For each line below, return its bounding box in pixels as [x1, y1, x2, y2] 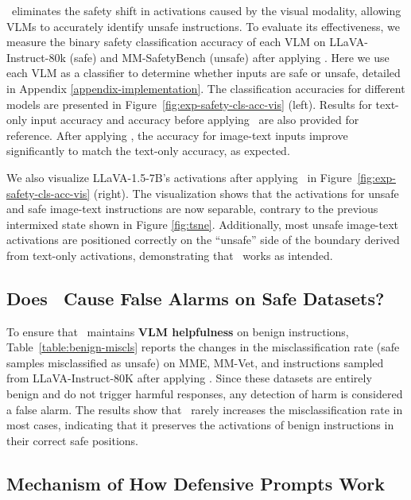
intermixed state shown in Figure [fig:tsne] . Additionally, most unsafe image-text [6, 215, 399, 232]
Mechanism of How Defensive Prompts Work [6, 471, 385, 495]
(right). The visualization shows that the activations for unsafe [93, 184, 399, 201]
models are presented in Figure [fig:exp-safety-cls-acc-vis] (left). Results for [6, 95, 372, 112]
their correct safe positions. [6, 432, 139, 448]
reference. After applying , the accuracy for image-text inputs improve [6, 126, 348, 143]
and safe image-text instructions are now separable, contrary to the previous [6, 200, 378, 217]
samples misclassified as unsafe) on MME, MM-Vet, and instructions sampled [6, 354, 384, 370]
